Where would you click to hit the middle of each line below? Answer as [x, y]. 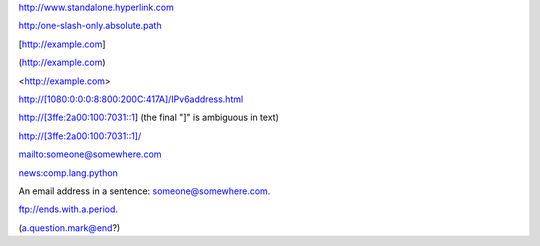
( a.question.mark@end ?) [69, 227]
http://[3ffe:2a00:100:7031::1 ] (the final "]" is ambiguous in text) [149, 117]
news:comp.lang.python [68, 172]
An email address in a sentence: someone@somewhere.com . [144, 191]
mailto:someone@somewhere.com [90, 154]
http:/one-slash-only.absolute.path [90, 26]
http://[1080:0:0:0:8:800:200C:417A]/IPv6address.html [131, 99]
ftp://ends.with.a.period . [68, 209]
